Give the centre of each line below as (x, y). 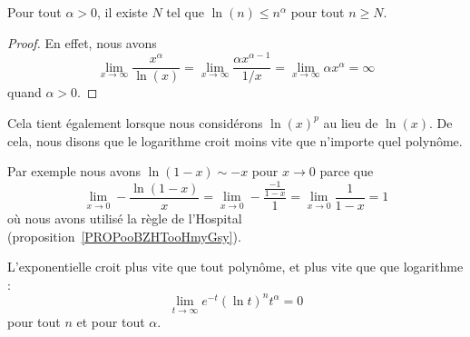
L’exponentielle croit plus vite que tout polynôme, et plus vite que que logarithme (235, 267)
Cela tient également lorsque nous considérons (135, 122)
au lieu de (351, 122)
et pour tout (111, 322)
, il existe (122, 12)
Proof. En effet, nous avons (82, 42)
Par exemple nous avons (74, 171)
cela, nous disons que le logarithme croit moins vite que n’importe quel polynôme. (235, 140)
